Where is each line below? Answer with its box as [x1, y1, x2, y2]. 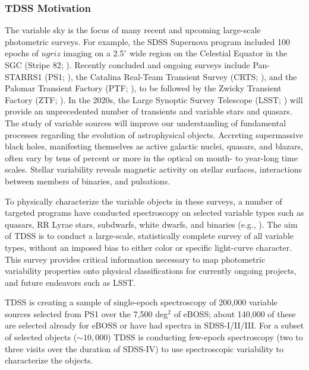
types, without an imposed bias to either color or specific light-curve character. [5, 241, 292, 253]
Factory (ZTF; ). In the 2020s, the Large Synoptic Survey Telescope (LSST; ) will [5, 93, 303, 106]
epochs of [5, 47, 39, 59]
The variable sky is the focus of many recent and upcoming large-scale [5, 24, 261, 36]
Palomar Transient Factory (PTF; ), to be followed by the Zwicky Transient [5, 82, 282, 94]
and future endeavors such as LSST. [5, 276, 136, 288]
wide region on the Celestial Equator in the [129, 47, 288, 59]
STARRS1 [5, 70, 42, 82]
